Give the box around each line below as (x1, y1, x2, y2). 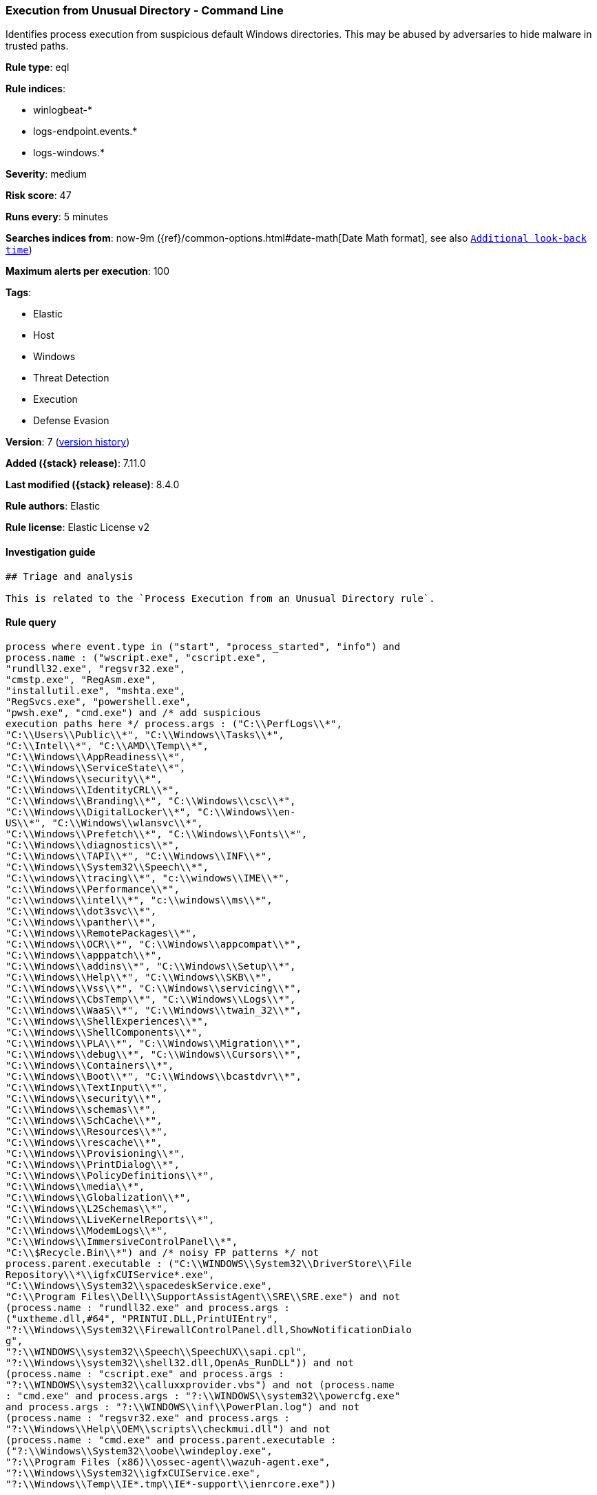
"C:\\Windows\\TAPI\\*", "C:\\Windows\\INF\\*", (6, 850, 273, 861)
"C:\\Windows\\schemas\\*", (6, 1103, 157, 1115)
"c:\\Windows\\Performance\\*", (6, 883, 180, 895)
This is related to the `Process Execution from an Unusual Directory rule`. (6, 592, 435, 604)
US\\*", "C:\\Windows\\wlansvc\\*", (6, 817, 203, 828)
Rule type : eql (6, 61, 70, 74)
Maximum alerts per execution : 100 (6, 265, 170, 278)
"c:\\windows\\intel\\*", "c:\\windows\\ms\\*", (6, 894, 273, 906)
